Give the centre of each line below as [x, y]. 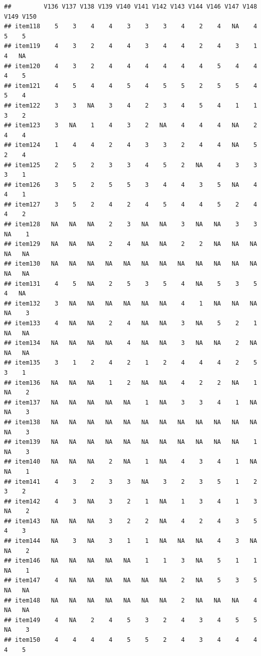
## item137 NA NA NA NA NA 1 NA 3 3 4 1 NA [131, 402]
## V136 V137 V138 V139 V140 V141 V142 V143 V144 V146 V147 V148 [131, 7]
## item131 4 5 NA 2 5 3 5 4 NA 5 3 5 [131, 284]
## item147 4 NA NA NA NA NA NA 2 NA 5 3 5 [131, 581]
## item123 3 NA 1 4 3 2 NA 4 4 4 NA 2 [131, 125]
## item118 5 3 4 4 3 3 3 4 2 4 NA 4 [131, 27]
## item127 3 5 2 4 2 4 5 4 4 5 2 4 [131, 204]
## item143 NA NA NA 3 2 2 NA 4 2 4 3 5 [131, 521]
